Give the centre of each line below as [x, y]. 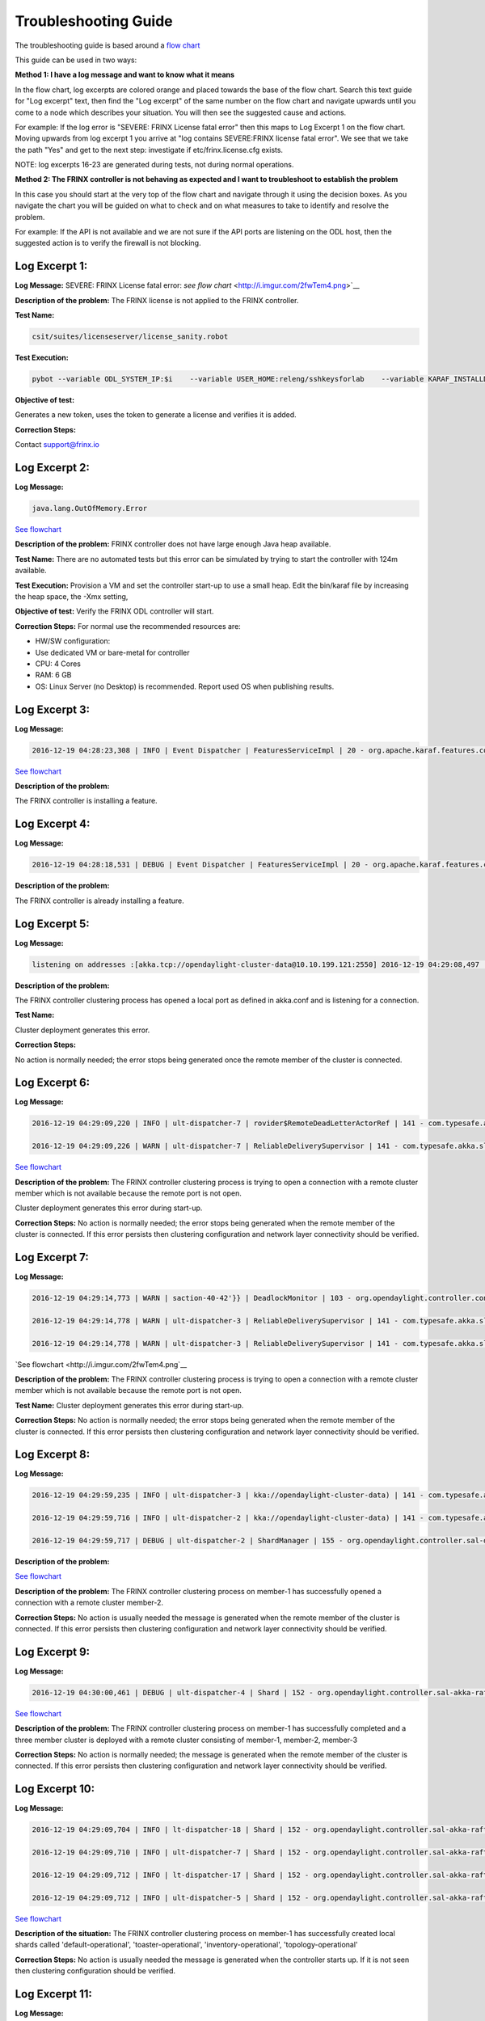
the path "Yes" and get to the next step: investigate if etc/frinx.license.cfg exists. [149, 150]
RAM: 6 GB [53, 675]
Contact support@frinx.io [57, 445]
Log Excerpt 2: [53, 468]
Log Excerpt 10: [55, 1789]
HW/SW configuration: [73, 641]
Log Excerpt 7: [52, 1257]
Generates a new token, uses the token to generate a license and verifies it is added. [156, 415]
